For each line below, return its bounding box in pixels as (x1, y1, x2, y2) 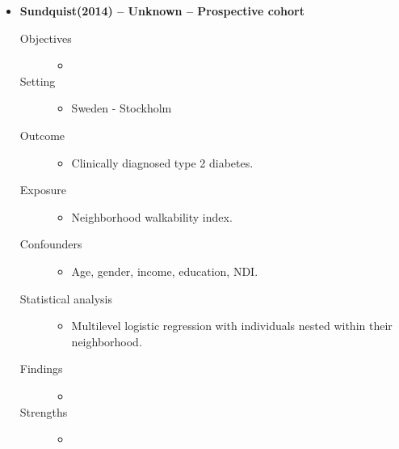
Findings (19, 360, 63, 377)
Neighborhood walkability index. (71, 208, 233, 225)
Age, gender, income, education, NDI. (71, 262, 258, 279)
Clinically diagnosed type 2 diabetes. (71, 154, 254, 171)
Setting (19, 72, 56, 89)
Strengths (19, 403, 68, 420)
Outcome (19, 126, 65, 143)
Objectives (19, 29, 72, 46)
